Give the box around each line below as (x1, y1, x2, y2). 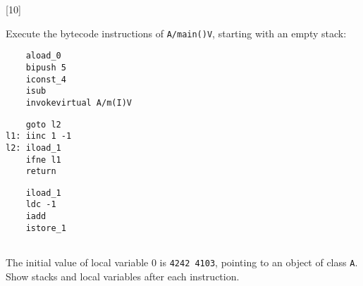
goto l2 (25, 119, 61, 130)
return (25, 166, 56, 177)
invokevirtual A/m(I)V (25, 97, 132, 108)
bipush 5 (25, 62, 66, 73)
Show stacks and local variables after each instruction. (6, 268, 240, 283)
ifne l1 (25, 154, 61, 165)
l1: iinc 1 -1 (6, 131, 72, 142)
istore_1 (25, 223, 66, 233)
